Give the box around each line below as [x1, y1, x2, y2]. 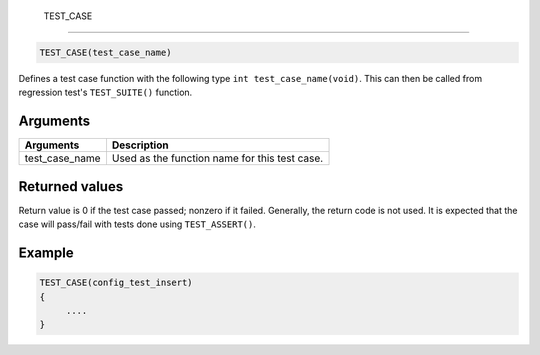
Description [111, 138, 169, 152]
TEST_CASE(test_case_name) [39, 46, 172, 58]
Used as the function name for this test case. [111, 151, 324, 165]
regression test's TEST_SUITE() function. [18, 86, 193, 99]
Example [18, 244, 74, 261]
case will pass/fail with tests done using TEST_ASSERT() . [18, 218, 257, 230]
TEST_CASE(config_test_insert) [39, 277, 194, 289]
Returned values [18, 178, 124, 195]
